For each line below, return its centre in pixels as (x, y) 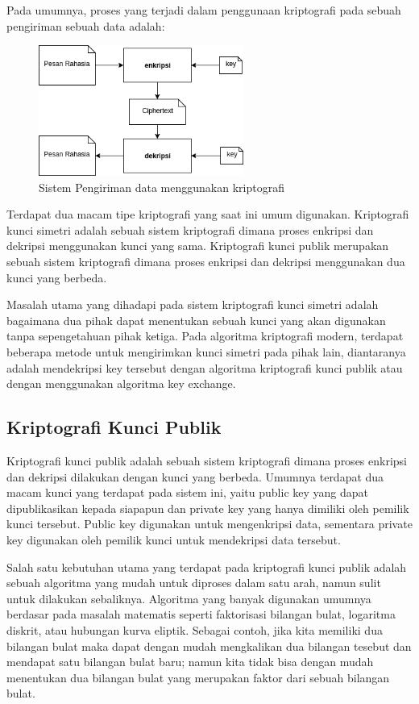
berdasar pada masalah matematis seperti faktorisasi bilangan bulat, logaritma (201, 614)
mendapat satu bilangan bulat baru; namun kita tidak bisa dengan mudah (190, 662)
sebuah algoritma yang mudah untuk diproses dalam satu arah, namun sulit (194, 583)
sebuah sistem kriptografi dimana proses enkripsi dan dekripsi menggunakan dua (206, 262)
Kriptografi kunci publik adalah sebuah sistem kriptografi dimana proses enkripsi (207, 460)
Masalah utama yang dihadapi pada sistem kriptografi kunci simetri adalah (193, 304)
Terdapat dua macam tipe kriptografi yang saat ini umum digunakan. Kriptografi (208, 214)
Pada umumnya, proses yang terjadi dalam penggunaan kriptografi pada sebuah (204, 10)
